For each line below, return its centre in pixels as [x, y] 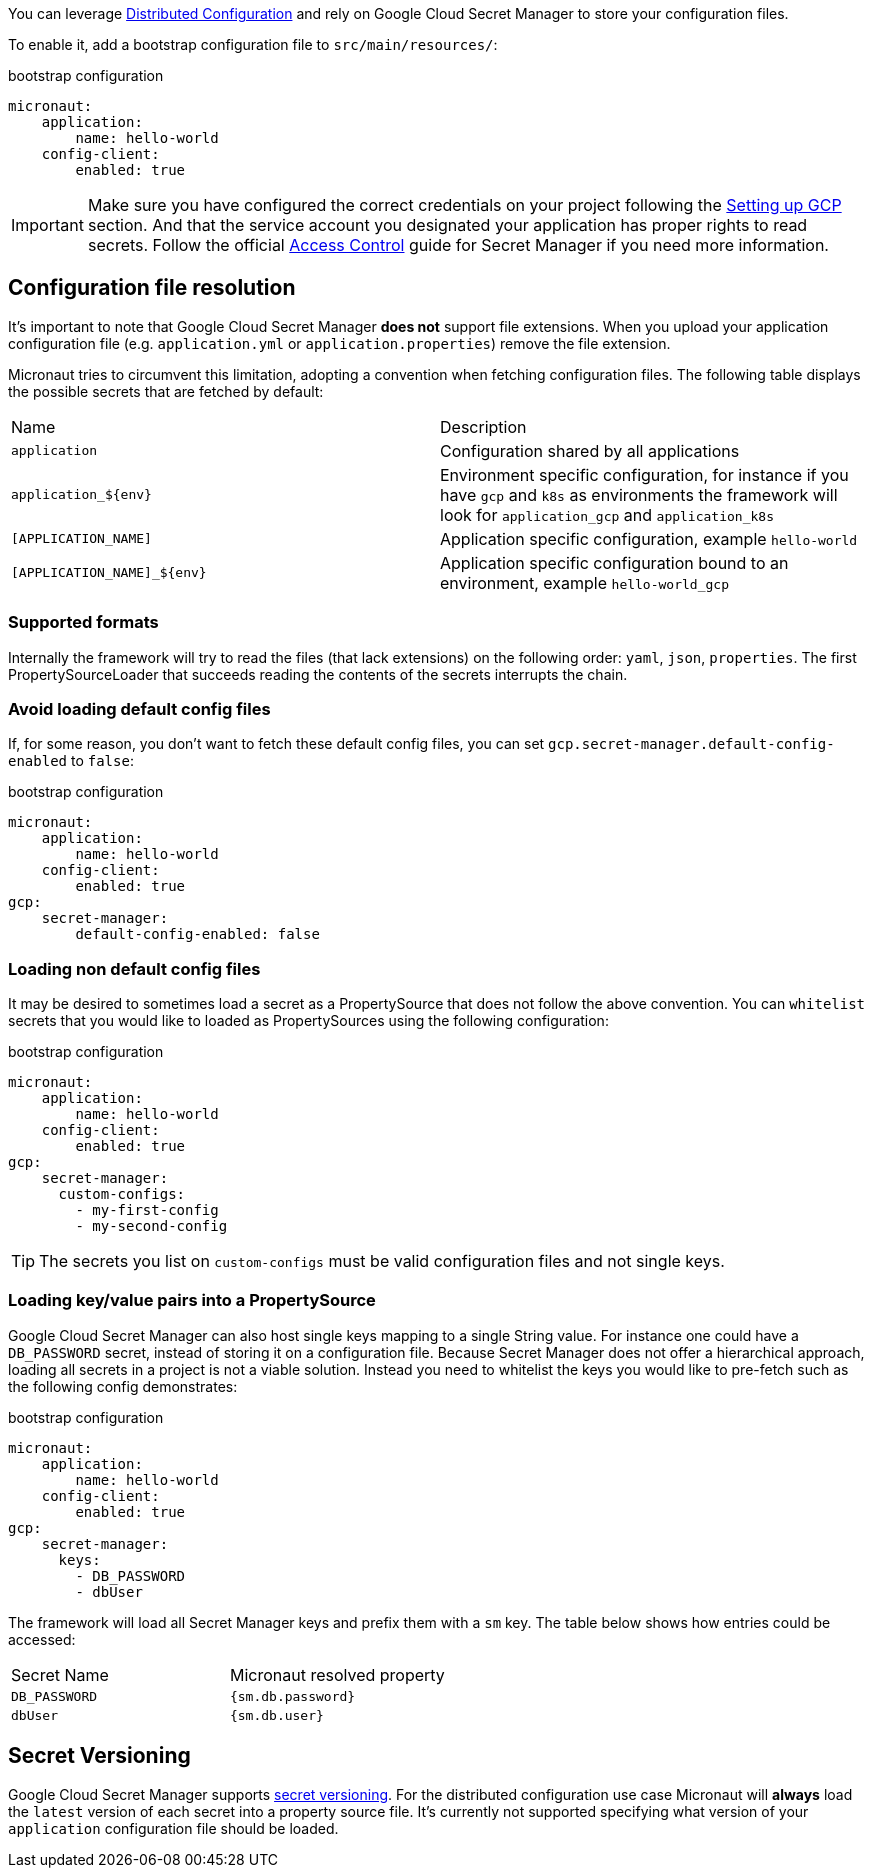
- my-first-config [147, 1210]
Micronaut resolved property [337, 1674]
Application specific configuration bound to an [614, 562]
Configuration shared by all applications [590, 450]
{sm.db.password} [292, 1696]
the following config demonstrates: [123, 1386]
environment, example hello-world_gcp [584, 582]
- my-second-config [151, 1226]
